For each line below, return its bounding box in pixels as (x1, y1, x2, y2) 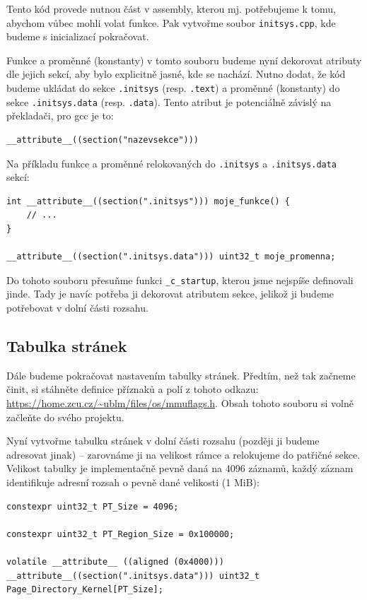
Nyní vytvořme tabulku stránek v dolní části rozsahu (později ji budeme (6, 433, 320, 448)
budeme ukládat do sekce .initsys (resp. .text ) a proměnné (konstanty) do (6, 81, 340, 95)
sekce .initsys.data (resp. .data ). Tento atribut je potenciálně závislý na (6, 94, 332, 109)
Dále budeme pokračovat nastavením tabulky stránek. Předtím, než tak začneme (6, 367, 356, 382)
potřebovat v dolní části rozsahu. (6, 300, 148, 314)
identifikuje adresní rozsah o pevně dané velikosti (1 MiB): (6, 474, 260, 489)
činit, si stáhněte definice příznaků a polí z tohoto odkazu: (6, 382, 259, 396)
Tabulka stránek (6, 334, 127, 356)
